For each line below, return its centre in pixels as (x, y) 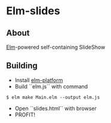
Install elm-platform (39, 80)
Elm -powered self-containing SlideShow (56, 47)
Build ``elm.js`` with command (51, 86)
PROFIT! (25, 115)
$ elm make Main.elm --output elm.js (53, 97)
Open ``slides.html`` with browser (55, 108)
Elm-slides (33, 11)
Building (22, 66)
